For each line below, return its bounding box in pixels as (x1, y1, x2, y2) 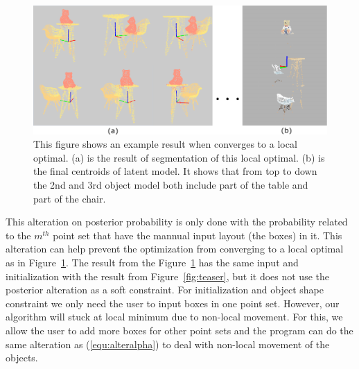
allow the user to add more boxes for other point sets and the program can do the (6, 323, 353, 338)
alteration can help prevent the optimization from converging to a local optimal (6, 241, 344, 256)
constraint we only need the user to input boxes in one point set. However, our (6, 295, 340, 310)
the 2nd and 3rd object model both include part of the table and (33, 178, 308, 192)
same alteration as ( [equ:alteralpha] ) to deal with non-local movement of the (6, 336, 330, 351)
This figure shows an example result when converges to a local (33, 137, 297, 151)
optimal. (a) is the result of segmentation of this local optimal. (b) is (33, 150, 325, 164)
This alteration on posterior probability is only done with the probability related (6, 214, 348, 229)
